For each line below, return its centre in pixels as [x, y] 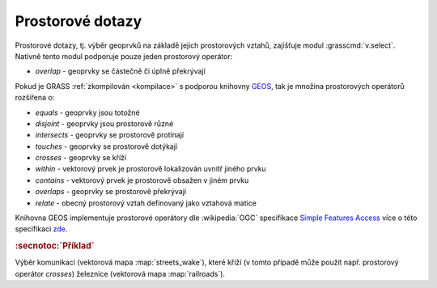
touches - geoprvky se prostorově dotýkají [106, 146]
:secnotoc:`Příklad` [55, 246]
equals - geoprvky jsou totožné [88, 112]
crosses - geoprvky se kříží [81, 158]
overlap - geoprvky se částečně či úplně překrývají [120, 71]
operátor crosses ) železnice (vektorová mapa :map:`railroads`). [120, 273]
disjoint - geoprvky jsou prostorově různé [104, 123]
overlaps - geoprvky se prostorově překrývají [111, 192]
